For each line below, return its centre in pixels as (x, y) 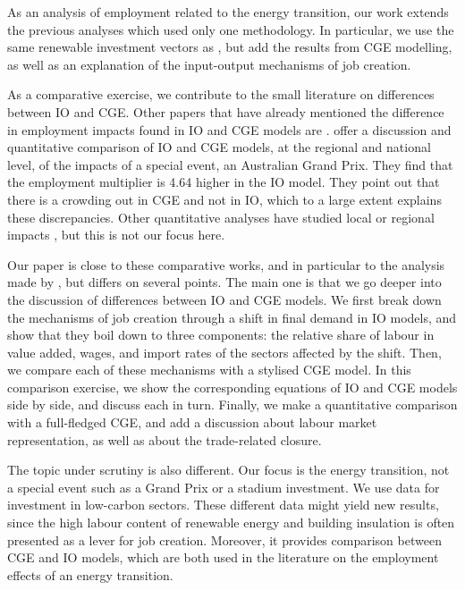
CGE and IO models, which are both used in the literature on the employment (223, 557)
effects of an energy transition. (90, 574)
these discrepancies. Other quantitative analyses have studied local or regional (221, 217)
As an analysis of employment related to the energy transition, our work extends (228, 12)
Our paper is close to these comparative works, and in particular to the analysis (226, 264)
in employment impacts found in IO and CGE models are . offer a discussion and (229, 129)
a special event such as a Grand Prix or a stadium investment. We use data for (224, 487)
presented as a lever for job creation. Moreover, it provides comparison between (224, 539)
